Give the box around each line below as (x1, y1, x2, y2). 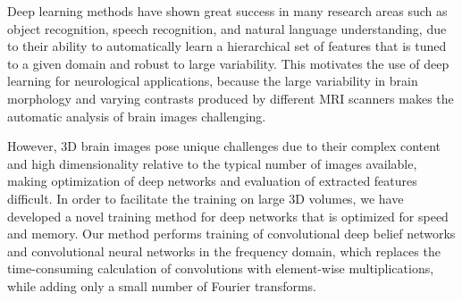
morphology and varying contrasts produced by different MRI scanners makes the (7, 88, 454, 107)
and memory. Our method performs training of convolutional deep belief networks (7, 224, 456, 243)
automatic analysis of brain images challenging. (7, 106, 266, 125)
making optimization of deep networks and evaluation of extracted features (7, 171, 417, 190)
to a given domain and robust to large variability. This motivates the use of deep (7, 54, 449, 72)
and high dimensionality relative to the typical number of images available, (7, 154, 417, 172)
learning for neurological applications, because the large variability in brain (7, 71, 418, 90)
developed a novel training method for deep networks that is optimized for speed (7, 206, 449, 225)
